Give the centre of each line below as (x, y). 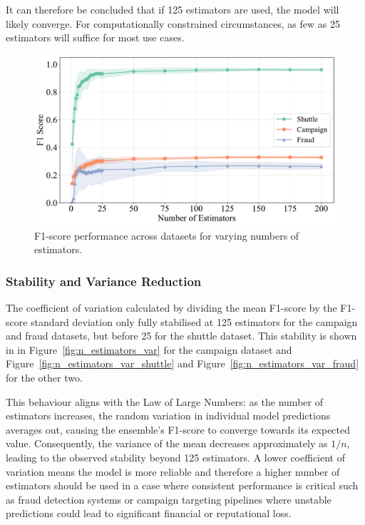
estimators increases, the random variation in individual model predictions (168, 416)
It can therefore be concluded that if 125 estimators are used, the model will (173, 9)
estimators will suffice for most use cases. (95, 37)
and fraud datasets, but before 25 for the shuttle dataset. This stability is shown (181, 336)
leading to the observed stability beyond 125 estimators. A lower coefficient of (175, 458)
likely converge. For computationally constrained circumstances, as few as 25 (173, 23)
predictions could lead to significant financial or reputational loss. (149, 513)
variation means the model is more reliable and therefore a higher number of (173, 471)
